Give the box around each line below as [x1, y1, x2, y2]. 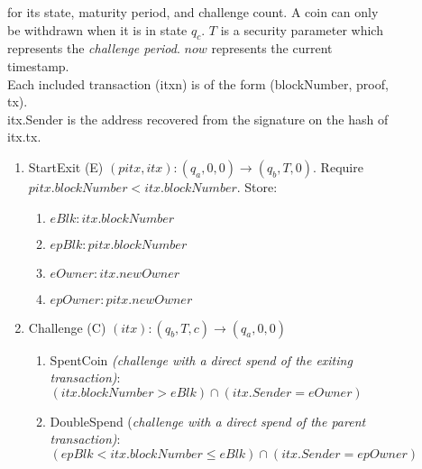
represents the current [211, 39, 333, 58]
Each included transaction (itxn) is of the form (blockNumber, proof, [7, 74, 389, 93]
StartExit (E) [28, 157, 104, 176]
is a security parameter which [220, 20, 383, 39]
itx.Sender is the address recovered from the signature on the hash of [7, 109, 389, 128]
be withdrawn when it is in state [7, 20, 188, 39]
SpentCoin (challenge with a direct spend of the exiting [50, 350, 353, 369]
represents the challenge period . [7, 39, 180, 58]
